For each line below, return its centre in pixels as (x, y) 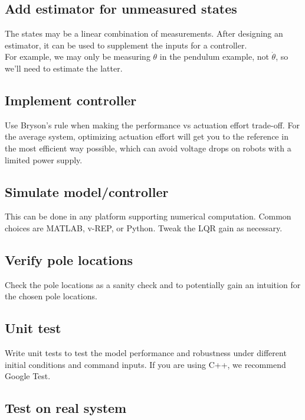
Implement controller (71, 100)
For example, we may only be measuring (78, 56)
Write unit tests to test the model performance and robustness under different (146, 353)
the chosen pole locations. (51, 296)
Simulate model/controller (87, 191)
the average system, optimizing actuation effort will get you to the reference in (147, 136)
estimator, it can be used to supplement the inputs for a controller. (126, 45)
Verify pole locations (69, 259)
